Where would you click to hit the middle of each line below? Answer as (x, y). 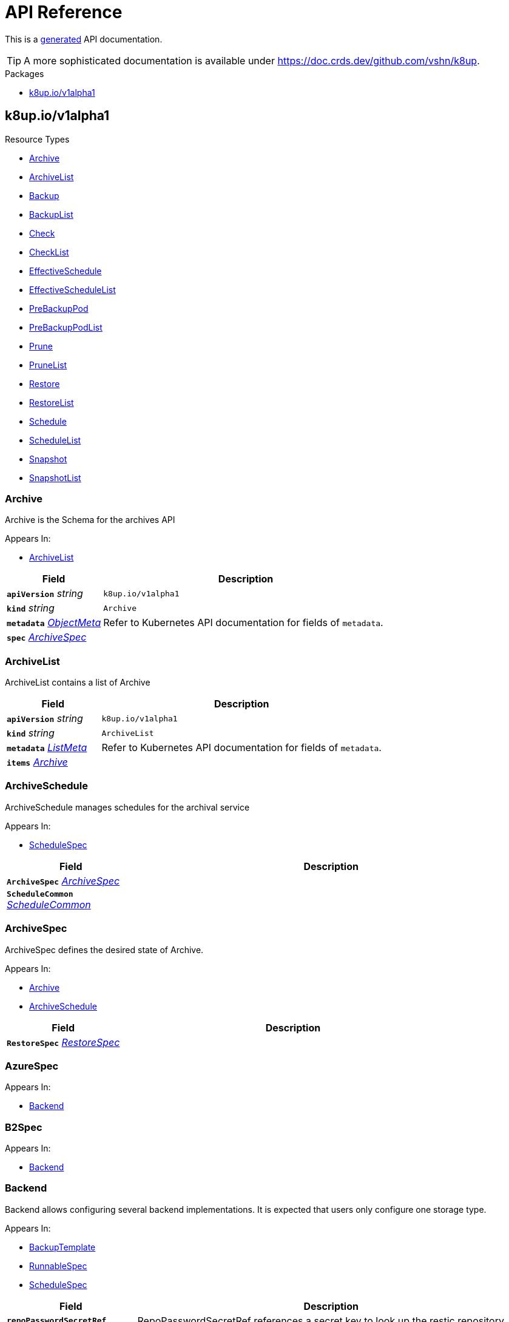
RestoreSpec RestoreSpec (63, 1042)
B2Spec (24, 1127)
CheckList (49, 252)
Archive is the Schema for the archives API (90, 520)
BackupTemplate (62, 1247)
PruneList (48, 365)
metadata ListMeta (47, 748)
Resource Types (37, 139)
